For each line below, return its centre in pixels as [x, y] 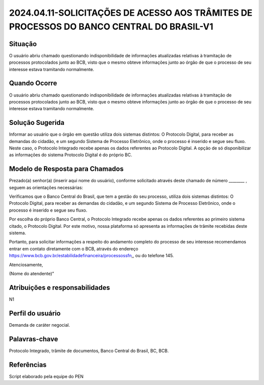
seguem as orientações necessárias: [46, 187]
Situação [23, 44]
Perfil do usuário [35, 313]
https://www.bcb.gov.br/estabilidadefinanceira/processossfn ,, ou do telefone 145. [91, 256]
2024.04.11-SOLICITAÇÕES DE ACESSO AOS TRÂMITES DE [131, 13]
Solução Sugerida [37, 123]
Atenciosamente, [26, 265]
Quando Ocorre [33, 83]
